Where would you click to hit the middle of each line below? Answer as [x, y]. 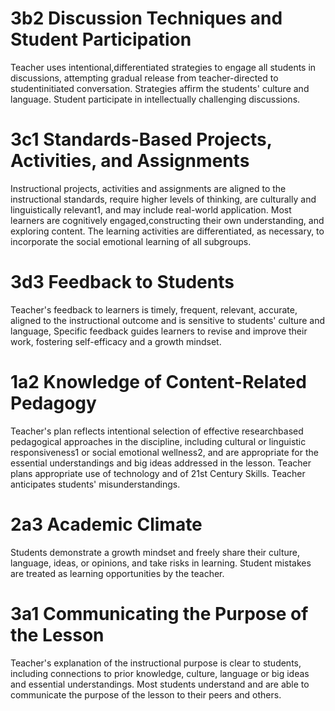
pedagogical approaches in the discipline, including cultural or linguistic [158, 441]
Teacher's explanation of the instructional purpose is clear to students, [156, 663]
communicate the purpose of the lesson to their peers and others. [146, 694]
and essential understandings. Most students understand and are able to [160, 684]
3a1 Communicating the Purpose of [159, 613]
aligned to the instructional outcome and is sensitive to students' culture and [167, 320]
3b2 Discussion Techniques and [146, 18]
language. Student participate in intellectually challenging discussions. [155, 99]
